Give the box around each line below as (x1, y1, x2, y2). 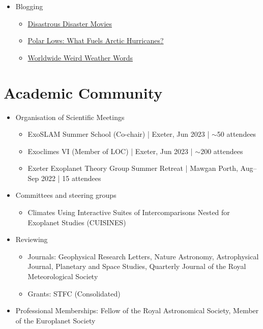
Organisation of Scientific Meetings (15, 111, 125, 122)
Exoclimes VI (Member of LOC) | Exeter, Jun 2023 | (27, 145, 193, 156)
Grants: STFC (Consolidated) (27, 288, 121, 298)
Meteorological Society (27, 271, 98, 282)
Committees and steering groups (15, 190, 116, 200)
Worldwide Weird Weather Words (27, 52, 133, 63)
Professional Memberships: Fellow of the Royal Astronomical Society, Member (15, 305, 259, 316)
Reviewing (15, 234, 48, 245)
